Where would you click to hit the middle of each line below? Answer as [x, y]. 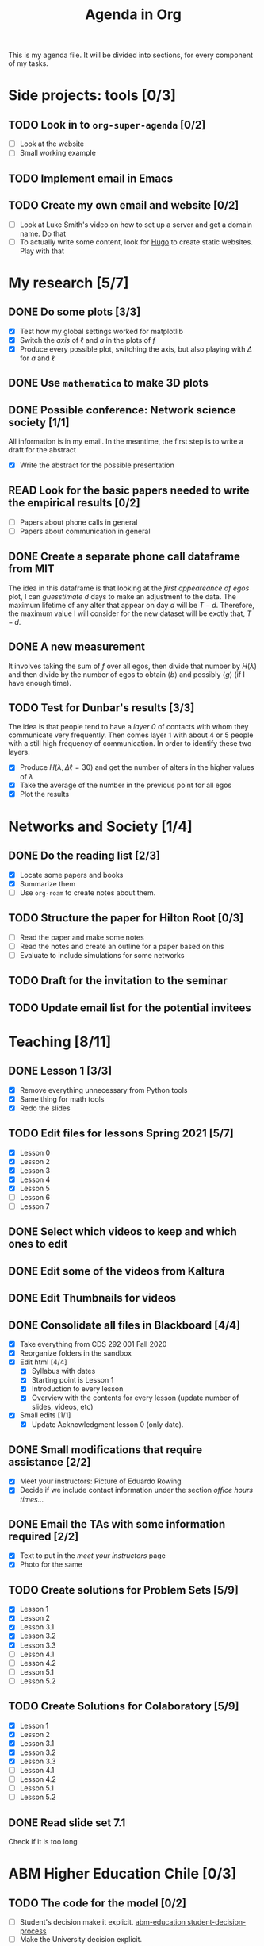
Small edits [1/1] [45, 1415]
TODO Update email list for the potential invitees [130, 1008]
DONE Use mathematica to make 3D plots [108, 383]
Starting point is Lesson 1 [73, 1380]
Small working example [58, 153]
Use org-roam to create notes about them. [88, 892]
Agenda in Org [133, 15]
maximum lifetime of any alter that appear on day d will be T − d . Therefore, [132, 605]
